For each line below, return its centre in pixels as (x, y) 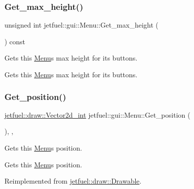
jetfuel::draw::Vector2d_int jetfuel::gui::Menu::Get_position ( (97, 114)
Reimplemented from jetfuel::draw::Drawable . (73, 181)
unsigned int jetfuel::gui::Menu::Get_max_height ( (81, 25)
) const (15, 41)
